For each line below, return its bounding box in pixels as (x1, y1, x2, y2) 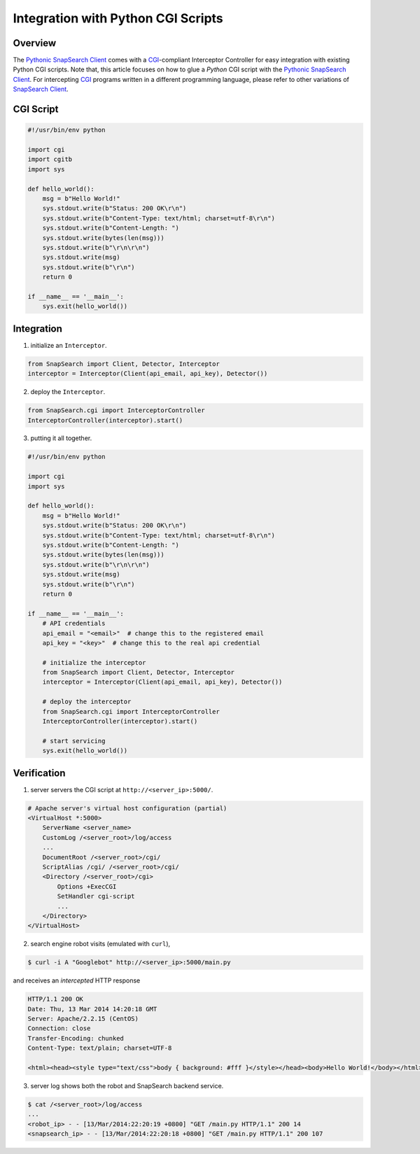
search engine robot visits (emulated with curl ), (30, 940, 171, 948)
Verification (13, 767, 66, 779)
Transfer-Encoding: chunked (27, 1034, 124, 1042)
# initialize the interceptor (42, 659, 146, 666)
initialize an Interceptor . (30, 341, 108, 349)
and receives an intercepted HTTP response (13, 976, 141, 985)
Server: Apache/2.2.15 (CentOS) (27, 1015, 139, 1023)
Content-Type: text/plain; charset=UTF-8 (27, 1044, 172, 1053)
